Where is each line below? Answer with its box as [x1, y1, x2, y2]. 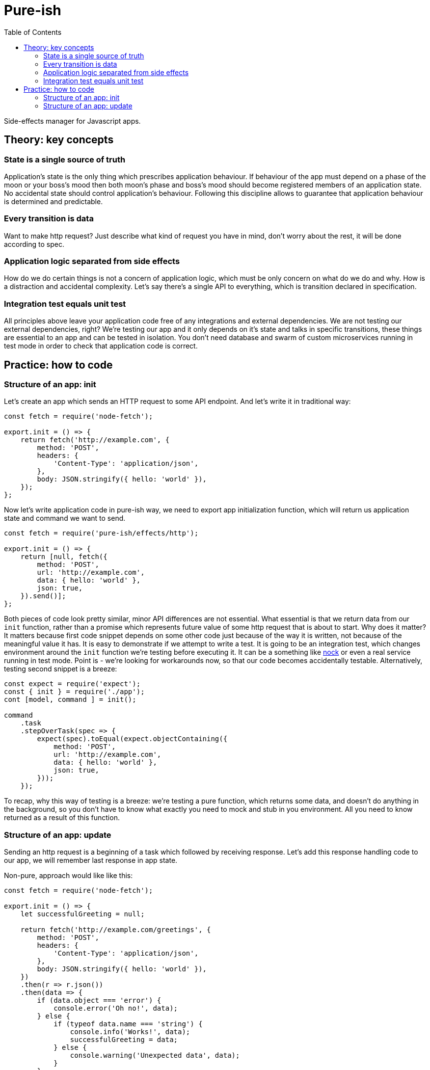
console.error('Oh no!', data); [54, 1004, 178, 1013]
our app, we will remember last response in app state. [4, 856, 178, 865]
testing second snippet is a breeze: [4, 665, 117, 673]
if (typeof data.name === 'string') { [54, 1020, 203, 1028]
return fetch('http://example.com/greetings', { [20, 926, 211, 934]
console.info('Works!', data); [70, 1028, 190, 1036]
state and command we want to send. [4, 514, 126, 523]
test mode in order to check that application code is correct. [4, 342, 198, 350]
